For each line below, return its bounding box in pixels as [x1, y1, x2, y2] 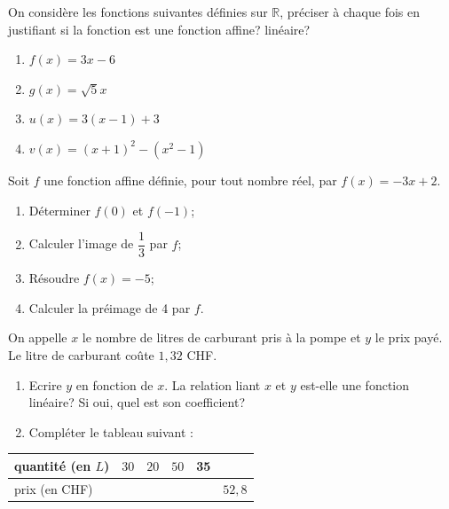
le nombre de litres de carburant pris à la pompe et [82, 328, 361, 347]
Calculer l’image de [28, 234, 134, 253]
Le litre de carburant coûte [8, 346, 154, 364]
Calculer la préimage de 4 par [28, 298, 191, 317]
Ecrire [28, 375, 62, 394]
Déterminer [28, 200, 91, 219]
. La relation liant [164, 375, 261, 394]
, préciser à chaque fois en [280, 3, 420, 20]
